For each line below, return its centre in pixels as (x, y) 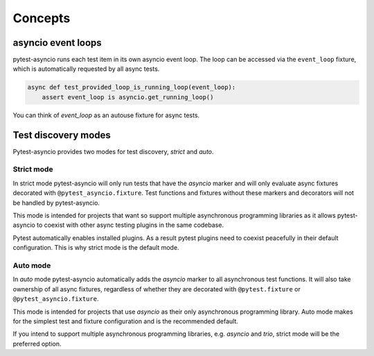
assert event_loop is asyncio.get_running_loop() (128, 97)
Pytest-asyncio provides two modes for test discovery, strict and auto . (113, 151)
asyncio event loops (57, 43)
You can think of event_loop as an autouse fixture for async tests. (106, 115)
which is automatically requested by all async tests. (86, 69)
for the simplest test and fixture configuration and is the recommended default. (126, 321)
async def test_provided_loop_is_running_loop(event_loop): (132, 87)
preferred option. (37, 344)
